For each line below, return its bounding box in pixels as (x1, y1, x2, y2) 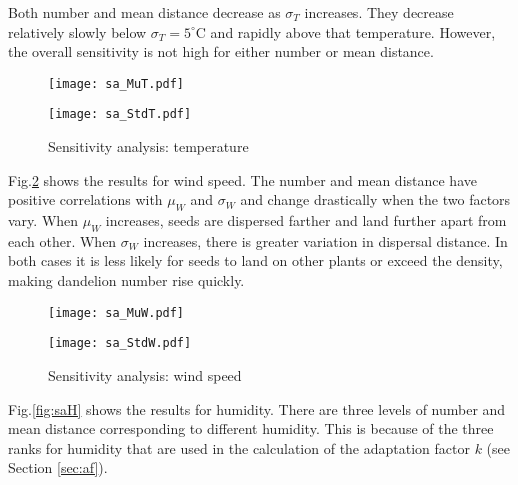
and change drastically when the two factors (240, 189, 511, 210)
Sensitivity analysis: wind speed (48, 364, 242, 385)
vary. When (8, 210, 79, 231)
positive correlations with (8, 189, 163, 210)
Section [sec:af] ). (8, 457, 108, 478)
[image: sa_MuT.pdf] (48, 76, 185, 91)
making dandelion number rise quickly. (8, 270, 245, 291)
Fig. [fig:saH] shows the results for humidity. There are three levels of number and (8, 398, 506, 419)
